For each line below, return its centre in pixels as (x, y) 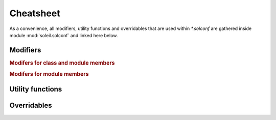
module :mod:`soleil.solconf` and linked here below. (64, 35)
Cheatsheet (35, 13)
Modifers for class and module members (62, 63)
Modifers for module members (49, 74)
